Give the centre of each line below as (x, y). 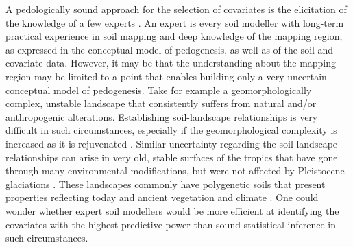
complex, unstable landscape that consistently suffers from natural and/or (161, 103)
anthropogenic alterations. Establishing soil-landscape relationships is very (162, 116)
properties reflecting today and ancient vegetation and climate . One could (162, 197)
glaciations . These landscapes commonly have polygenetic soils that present (166, 184)
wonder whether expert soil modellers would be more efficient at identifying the (172, 210)
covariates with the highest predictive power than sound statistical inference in (171, 224)
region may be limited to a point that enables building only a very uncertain (166, 76)
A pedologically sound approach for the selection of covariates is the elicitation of (176, 9)
